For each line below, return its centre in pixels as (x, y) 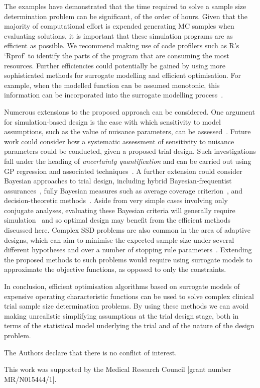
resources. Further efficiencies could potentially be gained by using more (115, 65)
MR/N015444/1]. (30, 379)
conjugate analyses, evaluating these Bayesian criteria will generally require (120, 210)
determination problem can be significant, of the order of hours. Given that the (126, 16)
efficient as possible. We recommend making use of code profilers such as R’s (122, 45)
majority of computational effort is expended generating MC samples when (119, 26)
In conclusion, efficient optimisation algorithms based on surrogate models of (122, 286)
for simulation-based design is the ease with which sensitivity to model (112, 121)
